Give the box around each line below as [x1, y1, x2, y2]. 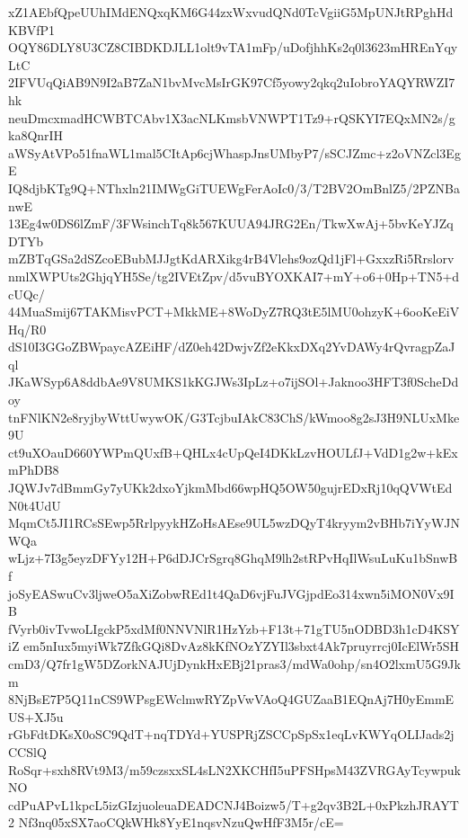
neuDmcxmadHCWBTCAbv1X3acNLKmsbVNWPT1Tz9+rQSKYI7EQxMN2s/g [8, 108, 455, 127]
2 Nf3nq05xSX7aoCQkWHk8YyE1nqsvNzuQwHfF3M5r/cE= [8, 813, 344, 832]
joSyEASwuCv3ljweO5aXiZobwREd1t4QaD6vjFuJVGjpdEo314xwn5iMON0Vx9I [8, 584, 455, 602]
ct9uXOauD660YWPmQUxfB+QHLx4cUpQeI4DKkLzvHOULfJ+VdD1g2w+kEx [8, 442, 458, 461]
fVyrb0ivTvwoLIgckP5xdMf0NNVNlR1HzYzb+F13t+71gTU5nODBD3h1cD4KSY [8, 619, 460, 637]
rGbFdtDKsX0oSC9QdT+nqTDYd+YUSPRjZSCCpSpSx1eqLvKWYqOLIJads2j [8, 725, 455, 744]
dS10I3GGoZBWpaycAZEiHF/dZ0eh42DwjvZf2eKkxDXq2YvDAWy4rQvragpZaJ [8, 337, 455, 356]
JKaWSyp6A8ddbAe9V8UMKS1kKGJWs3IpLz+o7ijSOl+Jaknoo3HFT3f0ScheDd [8, 372, 459, 391]
